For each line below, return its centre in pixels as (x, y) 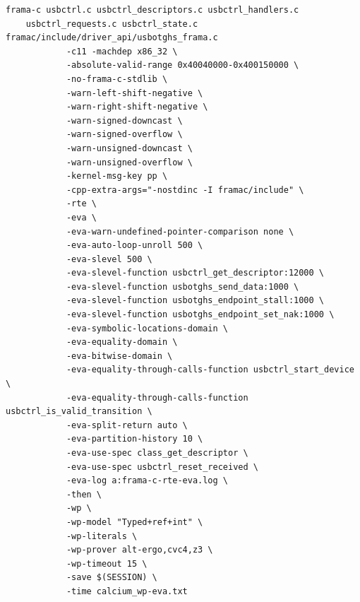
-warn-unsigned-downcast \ (129, 148)
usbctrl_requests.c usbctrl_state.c (112, 24)
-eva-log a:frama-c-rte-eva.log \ (147, 481)
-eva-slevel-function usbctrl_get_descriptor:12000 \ (195, 273)
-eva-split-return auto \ (127, 425)
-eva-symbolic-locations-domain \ (147, 328)
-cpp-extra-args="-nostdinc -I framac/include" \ (185, 190)
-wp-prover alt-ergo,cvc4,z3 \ (139, 550)
